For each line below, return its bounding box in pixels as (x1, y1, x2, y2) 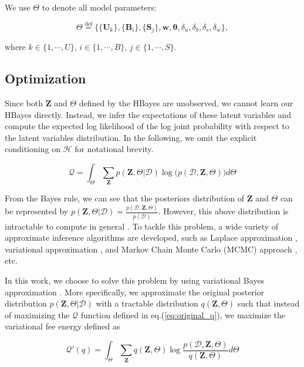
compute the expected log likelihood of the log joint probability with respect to (5, 120, 289, 132)
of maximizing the (5, 308, 70, 321)
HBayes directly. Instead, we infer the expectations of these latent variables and (5, 108, 291, 120)
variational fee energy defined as (5, 320, 120, 332)
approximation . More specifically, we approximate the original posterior (5, 285, 265, 298)
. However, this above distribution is (158, 205, 289, 217)
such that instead (237, 297, 300, 309)
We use (5, 1, 31, 13)
